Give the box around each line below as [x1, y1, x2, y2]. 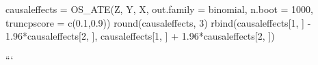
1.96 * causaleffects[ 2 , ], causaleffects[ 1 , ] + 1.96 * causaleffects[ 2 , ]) [5, 29, 275, 43]
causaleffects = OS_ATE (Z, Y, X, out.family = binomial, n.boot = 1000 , [5, 2, 314, 16]
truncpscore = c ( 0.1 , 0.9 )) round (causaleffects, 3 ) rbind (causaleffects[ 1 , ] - [5, 15, 311, 29]
